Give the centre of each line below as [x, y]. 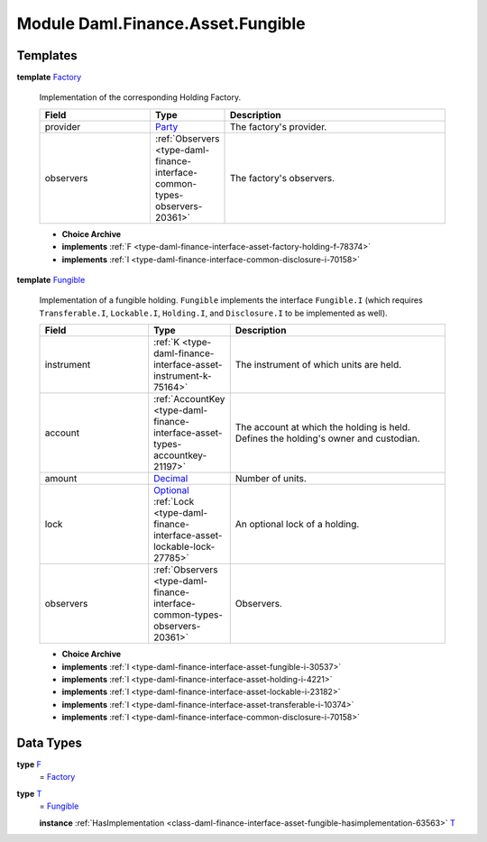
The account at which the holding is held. [322, 427]
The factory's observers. [283, 178]
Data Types [50, 742]
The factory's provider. [279, 126]
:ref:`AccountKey [189, 399]
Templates [47, 55]
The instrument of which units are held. [318, 365]
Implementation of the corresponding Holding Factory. [140, 97]
